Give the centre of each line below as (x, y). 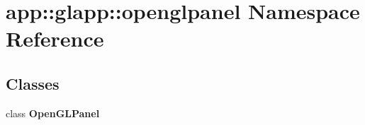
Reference (55, 38)
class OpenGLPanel (53, 113)
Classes (33, 83)
